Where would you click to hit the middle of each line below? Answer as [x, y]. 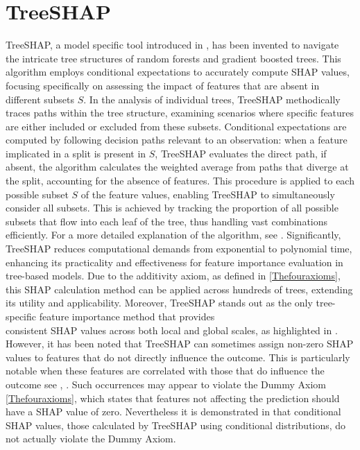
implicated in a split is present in [76, 153]
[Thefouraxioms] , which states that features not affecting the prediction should [173, 398]
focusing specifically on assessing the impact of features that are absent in [163, 85]
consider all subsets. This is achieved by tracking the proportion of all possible [172, 208]
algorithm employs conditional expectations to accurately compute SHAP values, [178, 72]
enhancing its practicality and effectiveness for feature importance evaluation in [174, 262]
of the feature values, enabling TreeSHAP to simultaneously [208, 194]
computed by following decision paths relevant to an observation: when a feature [177, 140]
